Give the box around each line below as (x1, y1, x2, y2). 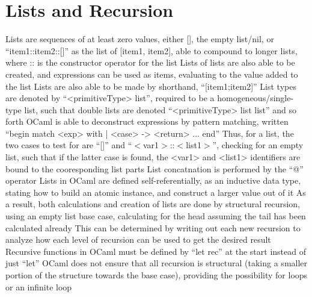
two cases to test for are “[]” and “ (5, 139, 132, 151)
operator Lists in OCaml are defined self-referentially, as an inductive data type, (5, 174, 301, 187)
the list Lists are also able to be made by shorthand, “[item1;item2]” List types (5, 80, 296, 92)
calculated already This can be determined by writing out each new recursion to (5, 221, 301, 234)
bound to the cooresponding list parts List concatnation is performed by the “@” (5, 162, 304, 175)
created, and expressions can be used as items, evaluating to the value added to (5, 67, 298, 80)
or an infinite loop (5, 280, 72, 293)
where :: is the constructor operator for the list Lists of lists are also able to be (5, 56, 295, 69)
